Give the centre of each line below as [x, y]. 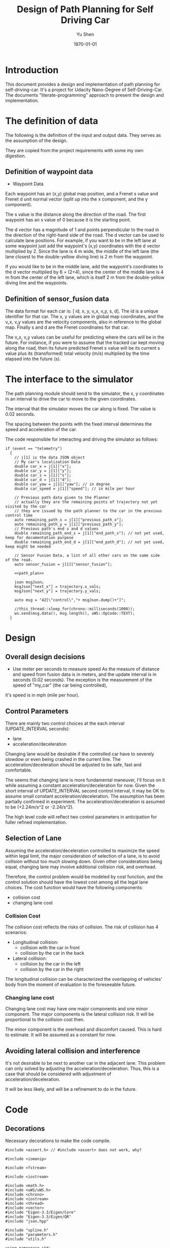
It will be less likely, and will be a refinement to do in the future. [71, 1089]
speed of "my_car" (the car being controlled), [60, 685]
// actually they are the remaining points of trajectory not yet [86, 502]
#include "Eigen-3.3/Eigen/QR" [38, 1217]
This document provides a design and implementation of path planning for [83, 84]
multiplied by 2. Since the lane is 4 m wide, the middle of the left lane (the [82, 251]
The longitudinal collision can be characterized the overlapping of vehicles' [84, 979]
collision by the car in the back [52, 953]
